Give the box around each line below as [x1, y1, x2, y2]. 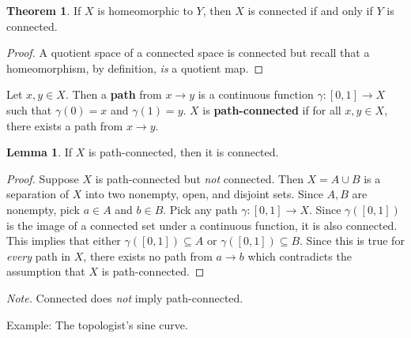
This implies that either [6, 232, 121, 249]
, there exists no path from [83, 247, 213, 264]
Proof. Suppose [6, 170, 79, 186]
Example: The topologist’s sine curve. [6, 316, 188, 332]
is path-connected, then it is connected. [88, 144, 279, 160]
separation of [6, 186, 70, 202]
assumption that [6, 263, 85, 280]
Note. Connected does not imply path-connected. [6, 289, 243, 306]
